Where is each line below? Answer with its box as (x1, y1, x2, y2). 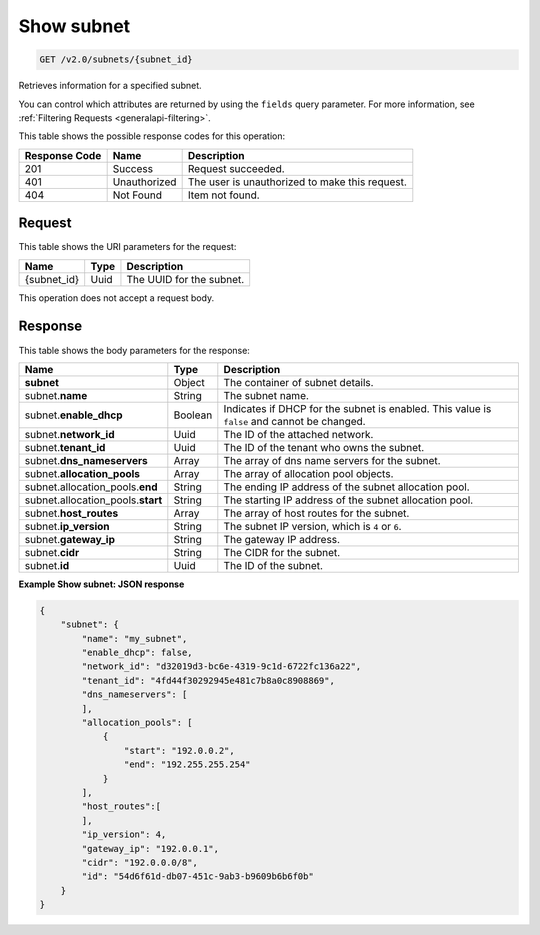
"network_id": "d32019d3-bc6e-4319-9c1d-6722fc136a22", (81, 661, 362, 672)
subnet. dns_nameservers (24, 453, 149, 467)
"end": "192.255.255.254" (123, 759, 251, 770)
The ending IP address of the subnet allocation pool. (223, 480, 470, 494)
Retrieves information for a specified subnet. (18, 80, 202, 92)
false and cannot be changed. (223, 414, 366, 428)
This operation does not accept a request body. (18, 291, 215, 304)
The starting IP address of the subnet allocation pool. (223, 493, 474, 507)
